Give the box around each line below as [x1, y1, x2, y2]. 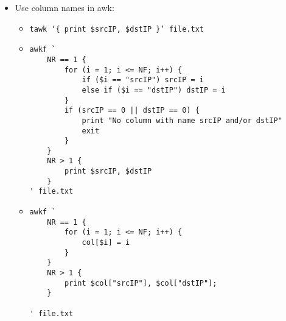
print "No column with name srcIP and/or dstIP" [82, 116, 282, 125]
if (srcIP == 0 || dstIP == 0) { [64, 106, 200, 115]
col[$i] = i [82, 238, 130, 247]
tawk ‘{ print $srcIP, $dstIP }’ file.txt [29, 24, 204, 34]
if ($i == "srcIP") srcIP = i [82, 76, 204, 85]
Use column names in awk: [15, 1, 114, 13]
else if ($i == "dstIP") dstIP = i [82, 85, 226, 94]
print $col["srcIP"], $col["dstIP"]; [64, 278, 217, 287]
